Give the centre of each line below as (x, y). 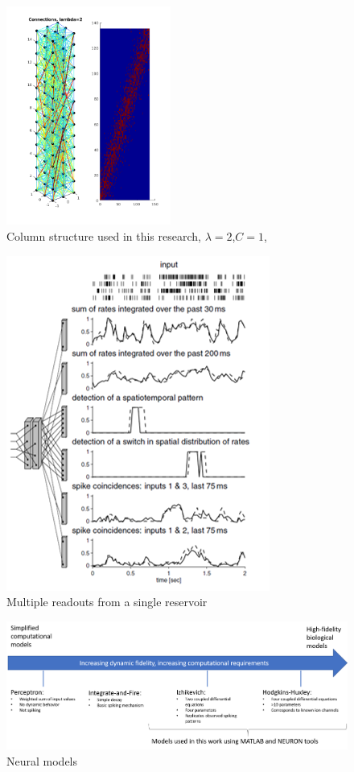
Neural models (42, 760)
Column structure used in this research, (104, 235)
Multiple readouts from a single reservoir (107, 602)
